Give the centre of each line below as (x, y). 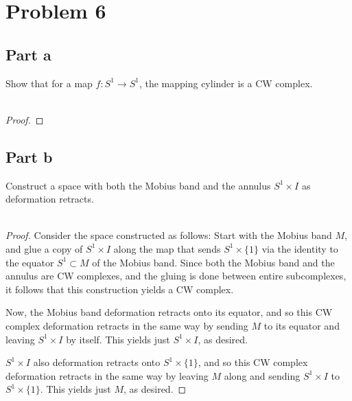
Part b (29, 156)
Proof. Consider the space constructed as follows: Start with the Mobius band (169, 235)
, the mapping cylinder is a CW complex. (226, 83)
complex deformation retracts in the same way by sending (127, 325)
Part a (28, 54)
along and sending (262, 375)
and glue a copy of (44, 248)
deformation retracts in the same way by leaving (107, 375)
